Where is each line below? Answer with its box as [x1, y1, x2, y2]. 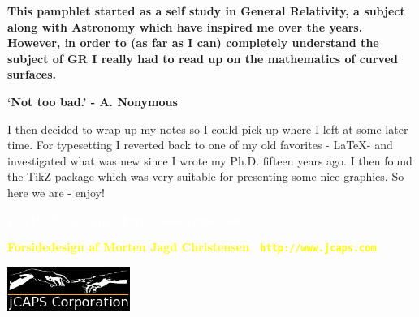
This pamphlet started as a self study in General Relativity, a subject [7, 2, 405, 19]
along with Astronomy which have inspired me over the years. [7, 18, 363, 35]
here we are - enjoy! [7, 183, 105, 200]
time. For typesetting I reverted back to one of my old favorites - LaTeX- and [7, 136, 393, 153]
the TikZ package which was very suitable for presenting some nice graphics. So [7, 168, 404, 185]
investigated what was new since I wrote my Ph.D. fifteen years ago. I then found [7, 152, 413, 169]
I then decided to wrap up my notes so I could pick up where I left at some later [7, 120, 408, 137]
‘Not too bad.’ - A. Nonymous [7, 92, 178, 109]
